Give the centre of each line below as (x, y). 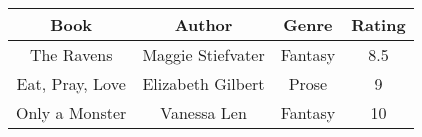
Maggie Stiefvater (203, 54)
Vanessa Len (203, 112)
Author (203, 24)
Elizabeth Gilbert (203, 83)
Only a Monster (71, 112)
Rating (378, 24)
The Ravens (71, 54)
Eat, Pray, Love (71, 83)
